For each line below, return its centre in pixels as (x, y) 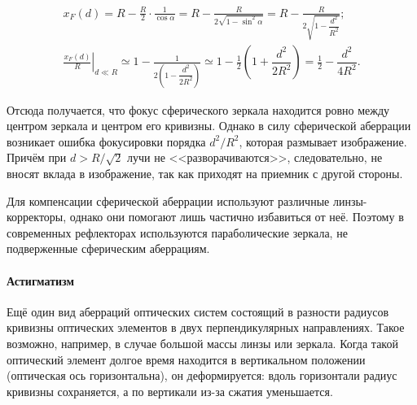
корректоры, (37, 217)
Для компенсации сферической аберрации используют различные (168, 200)
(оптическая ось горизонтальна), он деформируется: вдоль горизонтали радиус (202, 375)
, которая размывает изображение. (323, 141)
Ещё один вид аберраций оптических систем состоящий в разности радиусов (198, 311)
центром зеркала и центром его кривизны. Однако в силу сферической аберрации (209, 126)
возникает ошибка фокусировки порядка (106, 141)
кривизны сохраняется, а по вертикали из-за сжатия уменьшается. (170, 391)
